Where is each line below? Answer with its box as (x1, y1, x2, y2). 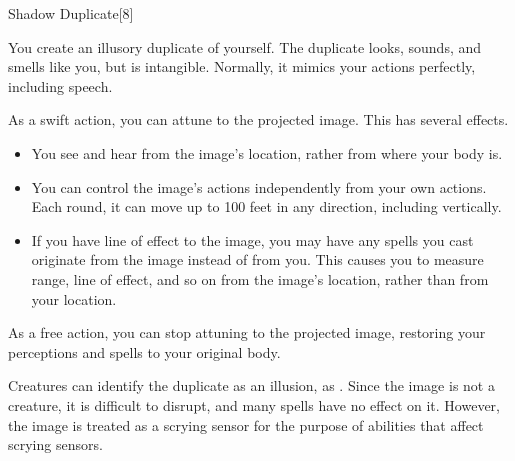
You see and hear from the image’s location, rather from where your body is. (31, 142, 503, 163)
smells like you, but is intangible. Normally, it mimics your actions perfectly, (8, 56, 476, 77)
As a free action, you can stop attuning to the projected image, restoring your (8, 322, 486, 343)
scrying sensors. (8, 434, 103, 455)
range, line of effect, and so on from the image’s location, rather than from (31, 268, 489, 289)
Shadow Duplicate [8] (8, 3, 134, 23)
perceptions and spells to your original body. (8, 341, 281, 362)
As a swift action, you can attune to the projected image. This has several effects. (8, 109, 509, 130)
